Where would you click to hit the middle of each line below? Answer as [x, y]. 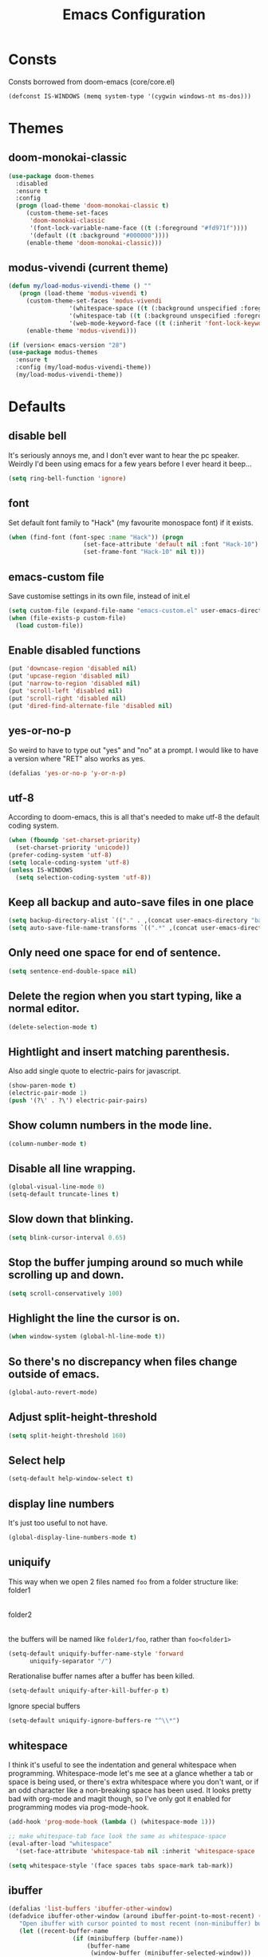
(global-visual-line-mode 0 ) [57, 1187]
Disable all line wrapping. [72, 1168]
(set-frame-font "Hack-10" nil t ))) [144, 552]
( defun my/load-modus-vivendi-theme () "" [80, 286]
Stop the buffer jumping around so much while [126, 1263]
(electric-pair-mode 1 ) [48, 1093]
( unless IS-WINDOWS [41, 870]
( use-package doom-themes [51, 176]
